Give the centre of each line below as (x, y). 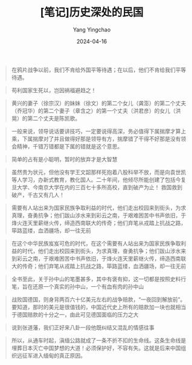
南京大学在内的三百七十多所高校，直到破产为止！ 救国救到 (110, 187)
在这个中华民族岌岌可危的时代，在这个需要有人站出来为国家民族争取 (96, 243)
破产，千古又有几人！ (38, 195)
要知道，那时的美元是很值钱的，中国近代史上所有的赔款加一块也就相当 (99, 307)
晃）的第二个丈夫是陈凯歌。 (46, 118)
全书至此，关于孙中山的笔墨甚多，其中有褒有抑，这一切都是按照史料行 (99, 279)
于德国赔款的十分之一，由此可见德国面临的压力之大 (75, 314)
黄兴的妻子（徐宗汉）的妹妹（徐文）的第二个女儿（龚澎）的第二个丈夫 (99, 103)
